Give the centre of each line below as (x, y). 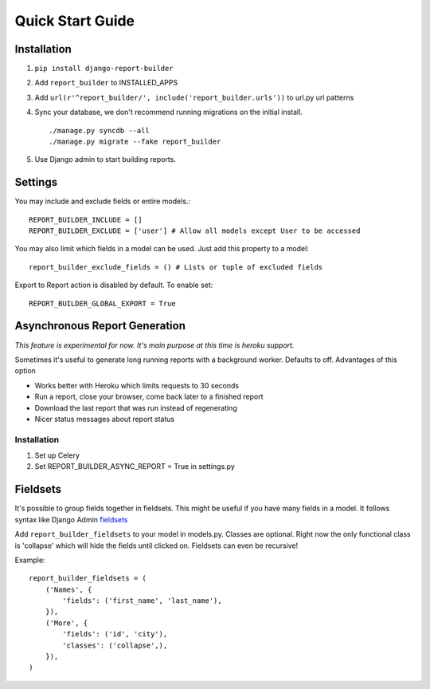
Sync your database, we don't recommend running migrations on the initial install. (168, 112)
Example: (30, 560)
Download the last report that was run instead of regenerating (136, 407)
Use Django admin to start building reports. (106, 159)
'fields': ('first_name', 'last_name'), (142, 601)
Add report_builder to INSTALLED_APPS (106, 83)
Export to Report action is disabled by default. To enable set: (114, 285)
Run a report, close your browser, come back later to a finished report (149, 397)
